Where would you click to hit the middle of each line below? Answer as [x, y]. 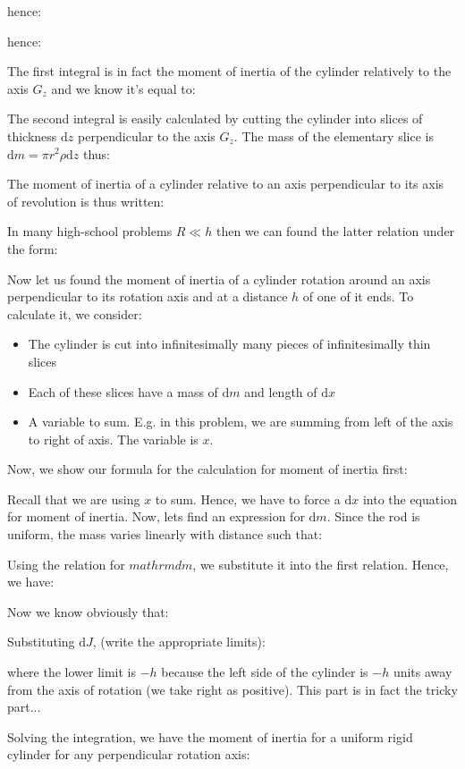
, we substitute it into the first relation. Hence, [321, 564]
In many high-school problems [90, 231]
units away [423, 672]
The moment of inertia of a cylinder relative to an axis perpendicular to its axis [226, 184]
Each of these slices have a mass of [123, 391]
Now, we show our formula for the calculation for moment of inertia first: [207, 469]
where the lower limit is [72, 672]
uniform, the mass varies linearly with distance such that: [165, 534]
